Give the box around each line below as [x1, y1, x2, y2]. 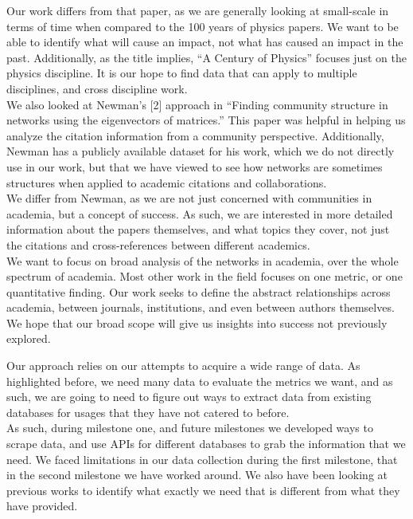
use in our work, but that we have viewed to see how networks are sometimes [6, 158, 383, 175]
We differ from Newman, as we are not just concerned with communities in [6, 190, 372, 206]
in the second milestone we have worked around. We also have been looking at [6, 466, 388, 483]
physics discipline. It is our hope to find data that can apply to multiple [6, 65, 357, 81]
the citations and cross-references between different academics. [6, 236, 310, 253]
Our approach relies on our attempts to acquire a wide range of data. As [6, 357, 360, 374]
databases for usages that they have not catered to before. [6, 403, 290, 420]
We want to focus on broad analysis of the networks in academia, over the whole [6, 252, 399, 269]
